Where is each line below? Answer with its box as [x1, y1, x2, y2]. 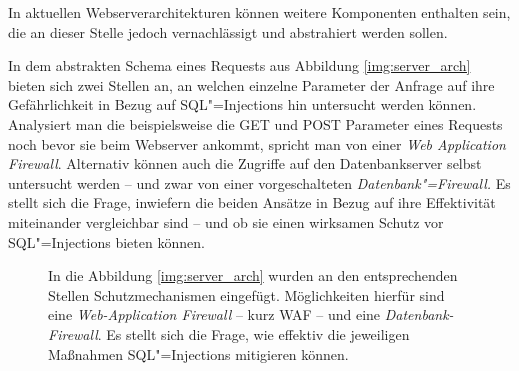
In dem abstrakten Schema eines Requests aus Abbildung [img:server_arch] [8, 55, 471, 76]
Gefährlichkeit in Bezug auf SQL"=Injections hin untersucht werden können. [8, 94, 477, 115]
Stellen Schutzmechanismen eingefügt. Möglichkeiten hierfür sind [48, 284, 445, 305]
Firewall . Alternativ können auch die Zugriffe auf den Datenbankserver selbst [8, 153, 482, 174]
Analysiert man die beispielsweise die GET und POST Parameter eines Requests [8, 113, 503, 134]
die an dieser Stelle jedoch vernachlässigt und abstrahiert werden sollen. [8, 21, 448, 42]
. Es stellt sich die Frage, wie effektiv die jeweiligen [97, 323, 410, 344]
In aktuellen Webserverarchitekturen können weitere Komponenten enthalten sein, [8, 2, 511, 22]
